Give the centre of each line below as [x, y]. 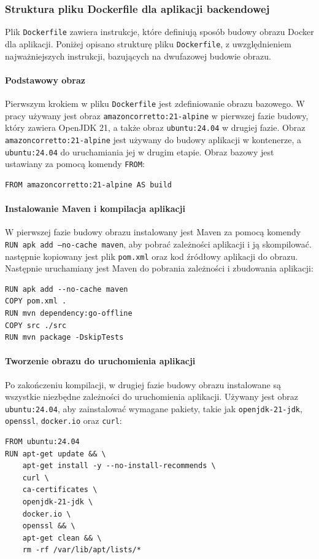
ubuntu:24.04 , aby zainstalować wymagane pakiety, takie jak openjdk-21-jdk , [154, 408]
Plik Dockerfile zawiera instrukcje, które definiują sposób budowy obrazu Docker [159, 32]
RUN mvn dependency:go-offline [69, 313]
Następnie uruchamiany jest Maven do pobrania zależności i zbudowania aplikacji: [159, 268]
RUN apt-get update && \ [56, 454]
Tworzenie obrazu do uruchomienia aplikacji [100, 361]
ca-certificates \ [60, 490]
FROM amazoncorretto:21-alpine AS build [89, 185]
